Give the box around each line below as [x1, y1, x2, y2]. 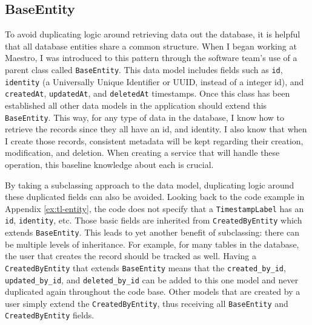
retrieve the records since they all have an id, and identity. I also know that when [5, 123, 307, 135]
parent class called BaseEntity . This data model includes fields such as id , [5, 63, 283, 76]
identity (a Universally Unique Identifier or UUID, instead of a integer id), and [5, 75, 304, 88]
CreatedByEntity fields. [5, 309, 95, 321]
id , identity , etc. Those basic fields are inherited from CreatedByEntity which [5, 214, 302, 227]
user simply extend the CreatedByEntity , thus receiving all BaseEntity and [5, 297, 288, 309]
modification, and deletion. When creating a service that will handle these [5, 146, 280, 159]
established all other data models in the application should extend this [5, 98, 267, 111]
